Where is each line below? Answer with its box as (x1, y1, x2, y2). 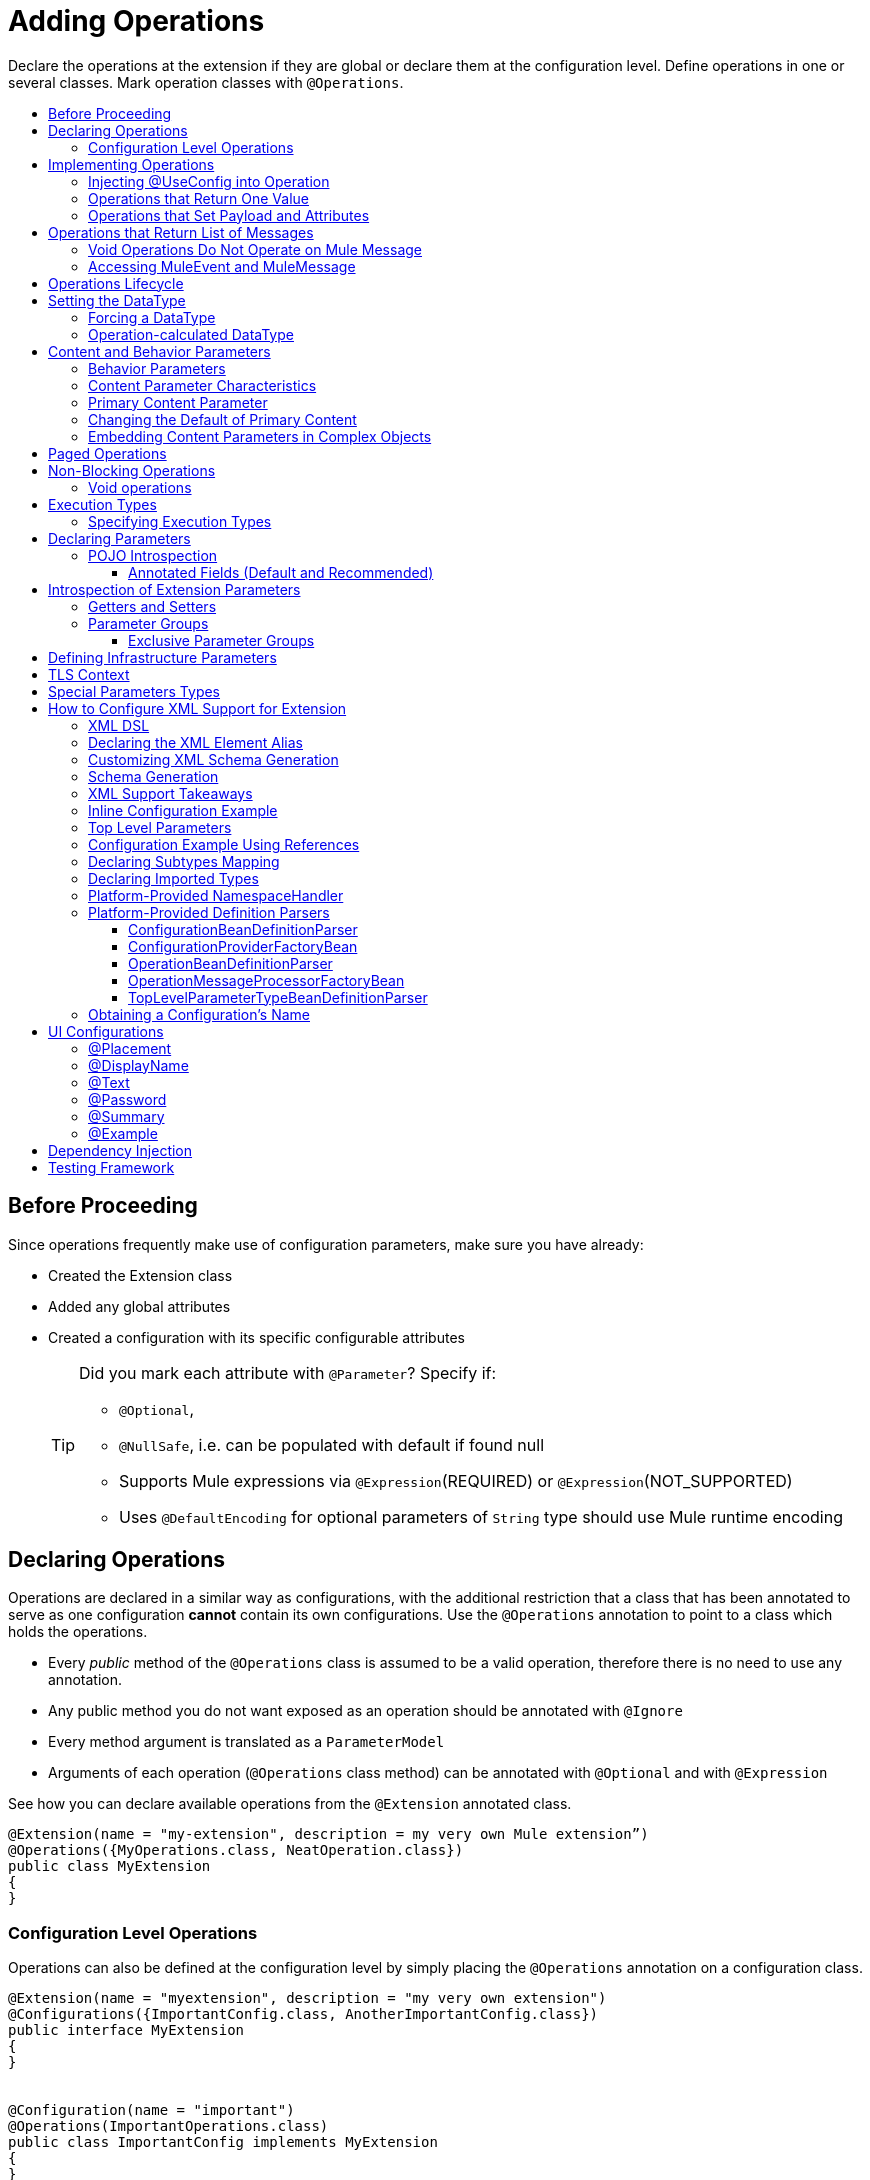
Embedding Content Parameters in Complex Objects (88, 427, 432, 445)
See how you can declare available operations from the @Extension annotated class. (8, 1795, 572, 1813)
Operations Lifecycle (48, 274, 184, 292)
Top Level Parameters (88, 818, 232, 836)
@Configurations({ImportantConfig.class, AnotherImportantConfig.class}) (8, 2006, 599, 2023)
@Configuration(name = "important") (8, 2102, 295, 2119)
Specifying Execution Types (88, 512, 272, 530)
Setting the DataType (48, 291, 186, 309)
